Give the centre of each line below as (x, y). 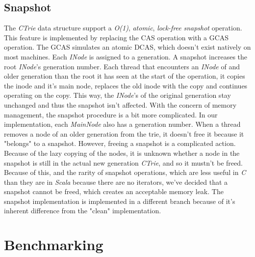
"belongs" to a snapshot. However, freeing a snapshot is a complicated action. (120, 143)
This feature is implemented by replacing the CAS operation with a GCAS (116, 37)
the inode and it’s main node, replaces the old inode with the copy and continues (126, 85)
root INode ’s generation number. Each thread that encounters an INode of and (122, 66)
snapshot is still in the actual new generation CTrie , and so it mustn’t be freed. (123, 162)
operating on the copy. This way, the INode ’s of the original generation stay (117, 95)
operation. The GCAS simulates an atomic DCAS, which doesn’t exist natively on (127, 47)
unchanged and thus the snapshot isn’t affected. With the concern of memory (120, 104)
